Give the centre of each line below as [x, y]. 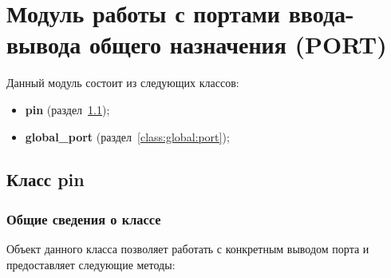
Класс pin [45, 179]
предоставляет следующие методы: [91, 264]
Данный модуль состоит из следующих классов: [123, 83]
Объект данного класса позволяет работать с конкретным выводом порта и [188, 249]
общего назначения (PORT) [238, 44]
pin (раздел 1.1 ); [67, 109]
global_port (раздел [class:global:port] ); [127, 136]
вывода [44, 44]
